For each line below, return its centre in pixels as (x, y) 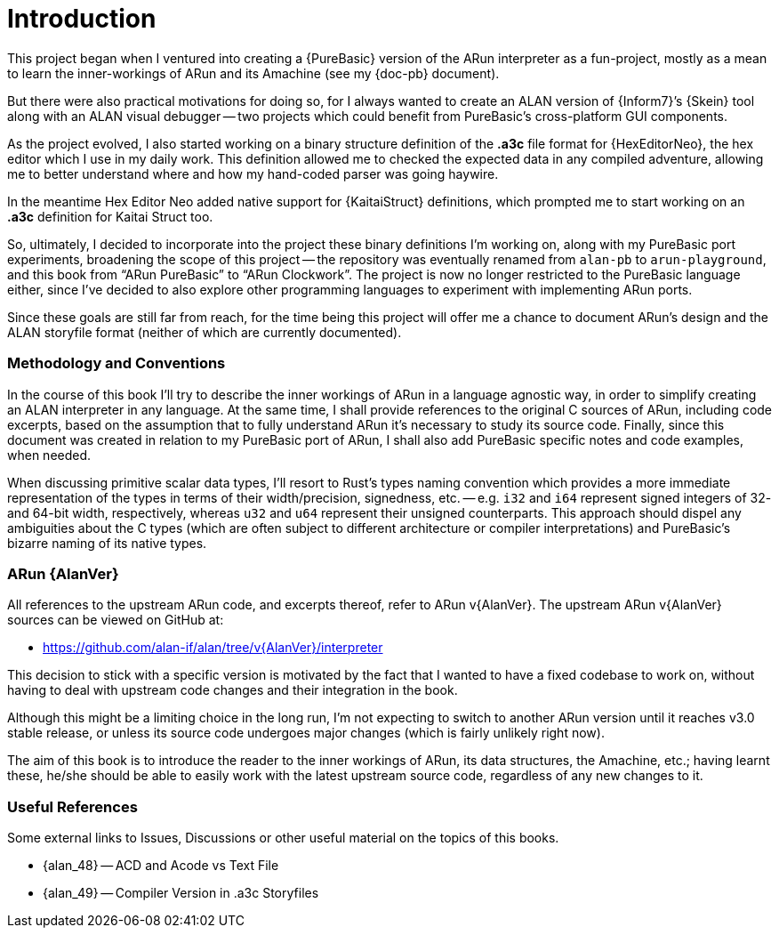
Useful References (72, 806)
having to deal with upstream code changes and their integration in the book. (233, 690)
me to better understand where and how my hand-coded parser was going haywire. (253, 173)
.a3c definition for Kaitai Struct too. (110, 216)
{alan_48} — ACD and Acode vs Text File (161, 865)
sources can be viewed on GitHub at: (116, 620)
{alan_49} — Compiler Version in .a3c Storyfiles (181, 893)
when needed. (49, 455)
